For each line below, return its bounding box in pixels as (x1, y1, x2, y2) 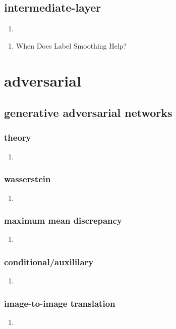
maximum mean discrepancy (4, 214, 122, 227)
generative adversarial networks (4, 105, 172, 120)
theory (4, 131, 31, 144)
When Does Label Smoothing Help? (16, 40, 127, 51)
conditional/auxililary (4, 255, 94, 268)
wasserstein (4, 173, 51, 185)
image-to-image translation (4, 297, 115, 309)
